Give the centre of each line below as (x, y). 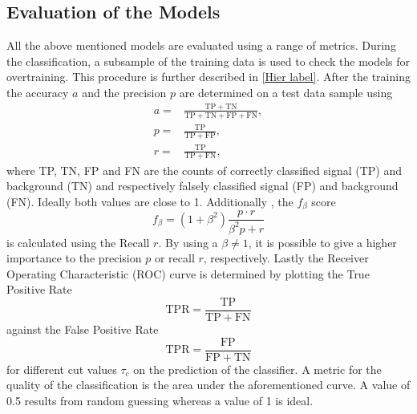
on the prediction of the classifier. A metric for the (257, 369)
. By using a (188, 242)
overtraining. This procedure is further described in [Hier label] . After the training (208, 77)
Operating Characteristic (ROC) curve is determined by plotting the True (188, 273)
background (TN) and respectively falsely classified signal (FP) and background (202, 186)
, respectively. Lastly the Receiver (286, 258)
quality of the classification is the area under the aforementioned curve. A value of (208, 385)
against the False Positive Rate (83, 329)
